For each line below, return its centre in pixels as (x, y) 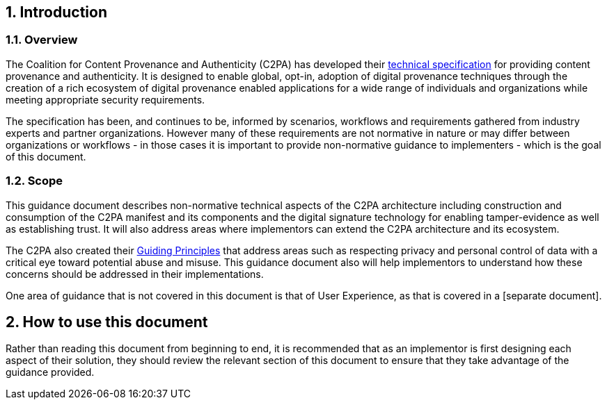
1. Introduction (56, 12)
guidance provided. (50, 372)
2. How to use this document (107, 322)
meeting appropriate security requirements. (105, 99)
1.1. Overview (42, 40)
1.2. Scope (34, 181)
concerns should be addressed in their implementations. (135, 274)
